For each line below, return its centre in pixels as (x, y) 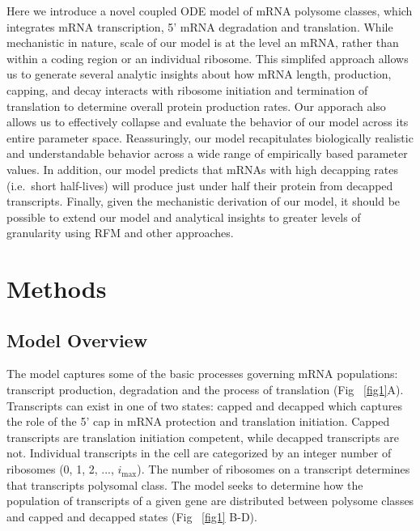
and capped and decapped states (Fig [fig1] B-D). (132, 516)
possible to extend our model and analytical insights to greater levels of (184, 217)
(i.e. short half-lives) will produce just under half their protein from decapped (200, 185)
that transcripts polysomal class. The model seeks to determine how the (185, 484)
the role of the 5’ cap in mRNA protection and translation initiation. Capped (198, 421)
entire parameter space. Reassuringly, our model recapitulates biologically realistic (210, 137)
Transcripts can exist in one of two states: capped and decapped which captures (205, 405)
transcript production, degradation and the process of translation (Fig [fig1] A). (205, 390)
